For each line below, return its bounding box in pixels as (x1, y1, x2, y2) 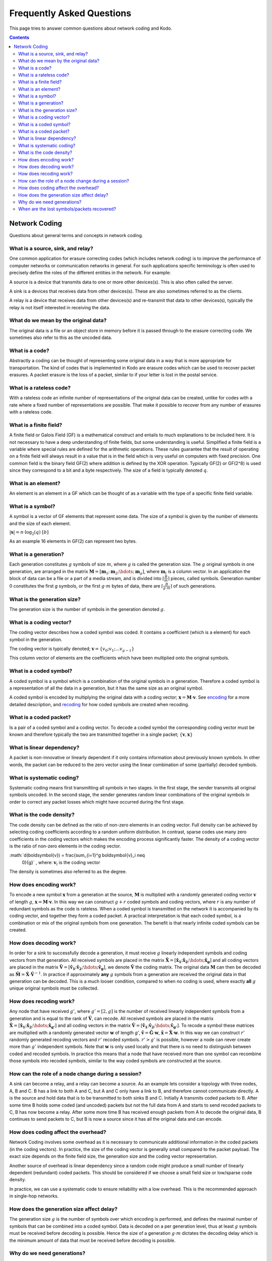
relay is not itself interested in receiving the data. (9, 304, 111, 310)
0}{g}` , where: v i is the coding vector (22, 859, 100, 867)
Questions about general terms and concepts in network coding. (9, 233, 144, 239)
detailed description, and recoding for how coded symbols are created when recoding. (9, 701, 189, 707)
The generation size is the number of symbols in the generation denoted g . (9, 606, 165, 612)
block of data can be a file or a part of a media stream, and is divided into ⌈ (9, 575, 165, 581)
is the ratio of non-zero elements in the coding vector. (9, 843, 121, 849)
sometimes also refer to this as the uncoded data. (9, 334, 112, 340)
